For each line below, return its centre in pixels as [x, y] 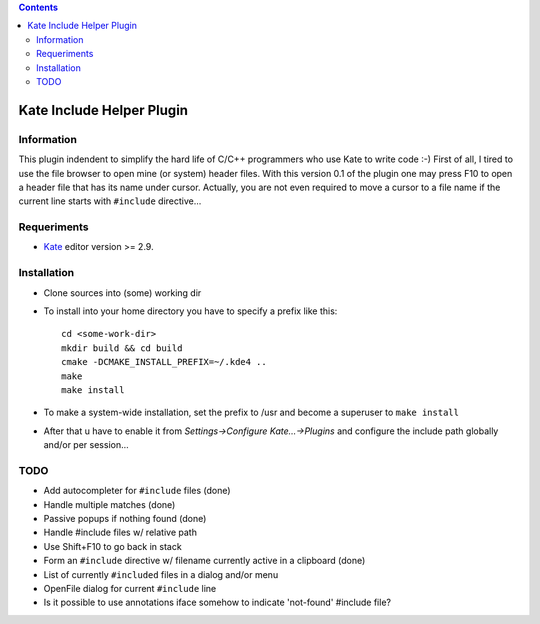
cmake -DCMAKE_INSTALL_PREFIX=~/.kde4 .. [164, 362]
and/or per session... [86, 445]
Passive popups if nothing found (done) [125, 518]
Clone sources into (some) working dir [122, 292]
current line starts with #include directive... [110, 201]
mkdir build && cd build [122, 348]
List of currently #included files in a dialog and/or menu [161, 574]
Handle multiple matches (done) [109, 504]
